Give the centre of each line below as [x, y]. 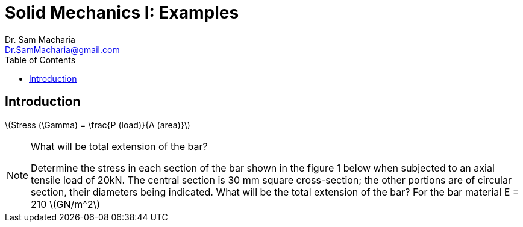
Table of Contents [40, 60]
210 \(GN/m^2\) [66, 204]
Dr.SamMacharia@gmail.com [62, 49]
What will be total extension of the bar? [119, 146]
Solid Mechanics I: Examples [122, 13]
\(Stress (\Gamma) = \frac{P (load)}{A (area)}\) [98, 125]
